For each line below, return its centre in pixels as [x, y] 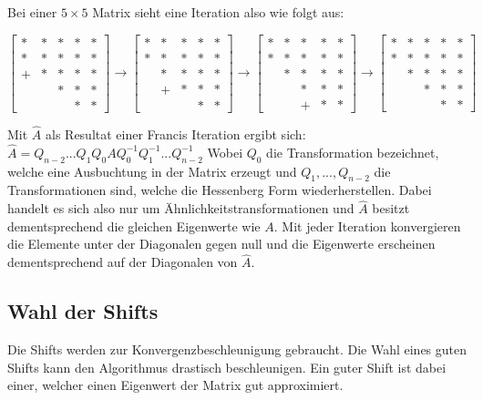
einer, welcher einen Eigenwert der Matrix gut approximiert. [175, 385]
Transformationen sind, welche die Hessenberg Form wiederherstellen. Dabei [220, 190]
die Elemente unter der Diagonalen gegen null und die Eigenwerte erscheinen [221, 244]
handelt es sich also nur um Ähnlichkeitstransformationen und [181, 208]
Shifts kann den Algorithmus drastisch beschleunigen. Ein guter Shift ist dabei [227, 367]
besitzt [391, 208]
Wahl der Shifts [83, 311]
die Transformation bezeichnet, [353, 152]
